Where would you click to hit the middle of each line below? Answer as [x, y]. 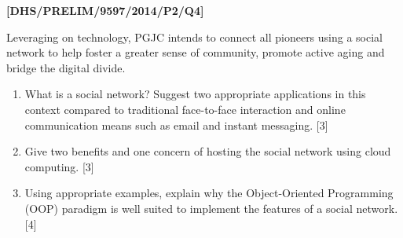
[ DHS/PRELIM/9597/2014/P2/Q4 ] [105, 10]
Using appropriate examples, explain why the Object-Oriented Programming [209, 193]
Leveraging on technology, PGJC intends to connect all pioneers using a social [195, 37]
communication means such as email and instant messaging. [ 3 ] [176, 124]
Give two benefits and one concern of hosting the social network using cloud [208, 151]
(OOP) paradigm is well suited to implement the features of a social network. [211, 208]
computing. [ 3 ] [59, 166]
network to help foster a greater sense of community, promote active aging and [196, 52]
